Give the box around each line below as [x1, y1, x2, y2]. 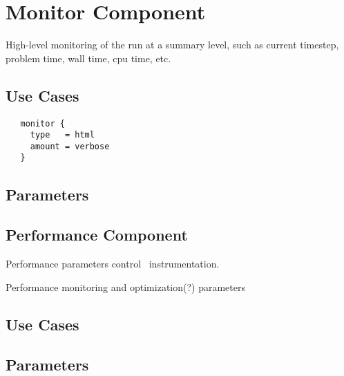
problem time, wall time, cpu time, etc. [6, 50, 171, 65]
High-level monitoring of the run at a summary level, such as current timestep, [6, 37, 339, 52]
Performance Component [6, 224, 188, 245]
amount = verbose [30, 141, 110, 151]
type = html [30, 130, 95, 140]
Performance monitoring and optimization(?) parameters [6, 279, 245, 294]
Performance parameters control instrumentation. [6, 256, 220, 271]
